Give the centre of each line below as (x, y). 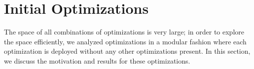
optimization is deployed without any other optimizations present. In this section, (127, 51)
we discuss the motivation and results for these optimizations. (97, 60)
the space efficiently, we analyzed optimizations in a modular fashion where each (125, 41)
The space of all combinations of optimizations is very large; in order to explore (124, 32)
